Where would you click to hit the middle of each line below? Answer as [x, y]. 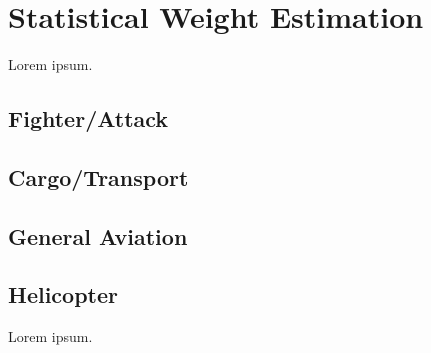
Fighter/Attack [88, 118]
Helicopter [63, 294]
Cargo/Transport [98, 176]
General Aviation [98, 235]
